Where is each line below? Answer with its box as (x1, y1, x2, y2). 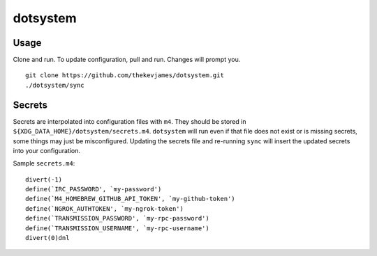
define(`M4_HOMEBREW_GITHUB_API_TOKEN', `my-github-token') (25, 195, 235, 203)
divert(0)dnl (25, 234, 70, 242)
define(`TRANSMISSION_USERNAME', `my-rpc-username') (25, 224, 209, 232)
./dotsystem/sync (25, 81, 84, 89)
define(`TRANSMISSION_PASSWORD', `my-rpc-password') (25, 214, 209, 223)
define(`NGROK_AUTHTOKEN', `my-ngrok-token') (25, 205, 184, 212)
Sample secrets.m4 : (13, 159, 75, 168)
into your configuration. (13, 146, 80, 154)
